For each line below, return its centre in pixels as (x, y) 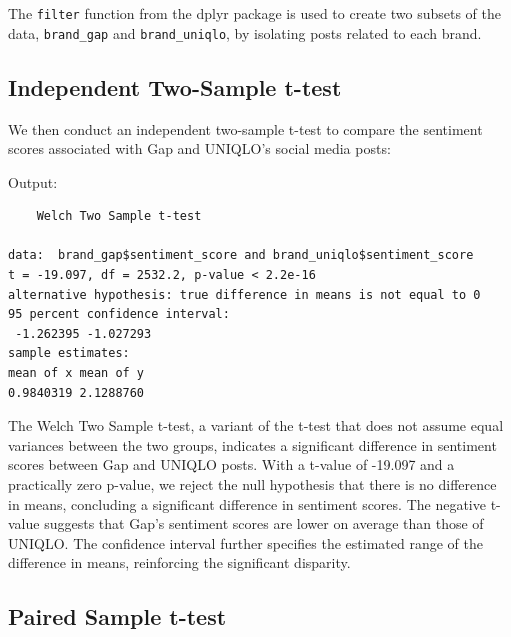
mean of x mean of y (76, 373)
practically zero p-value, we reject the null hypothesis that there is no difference (252, 484)
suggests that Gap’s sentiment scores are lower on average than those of (264, 523)
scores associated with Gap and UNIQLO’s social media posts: (199, 148)
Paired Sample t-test (117, 616)
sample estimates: (69, 353)
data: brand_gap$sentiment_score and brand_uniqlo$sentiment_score (241, 255)
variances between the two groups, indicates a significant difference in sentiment (252, 444)
